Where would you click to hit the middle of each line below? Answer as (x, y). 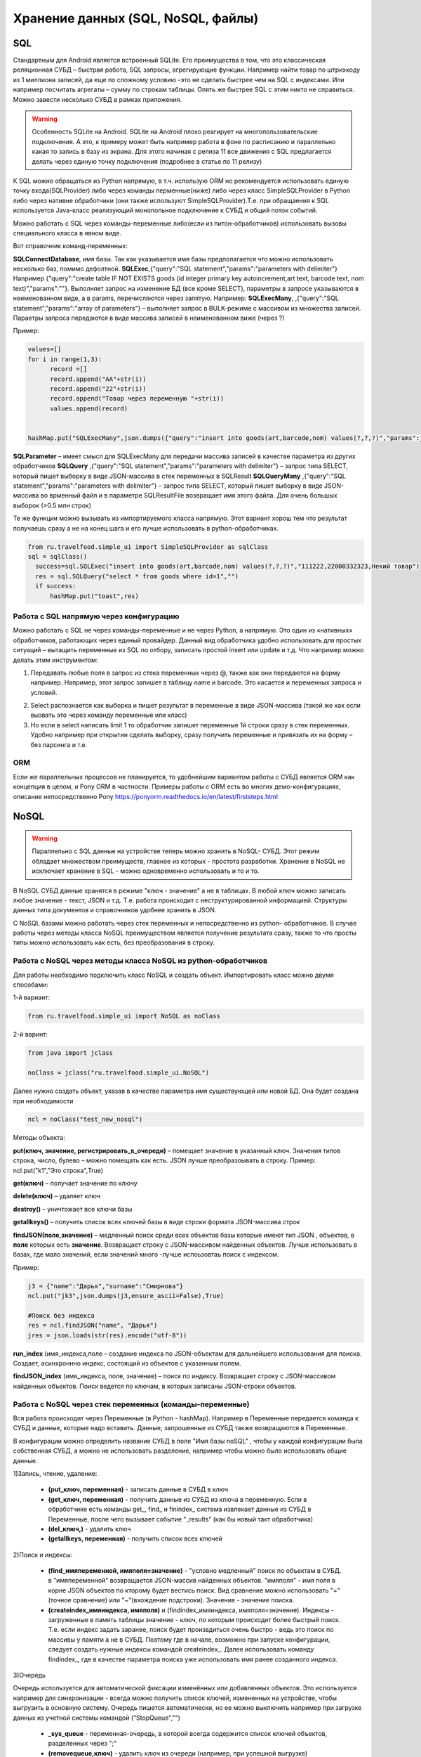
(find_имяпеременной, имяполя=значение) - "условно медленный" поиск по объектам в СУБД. (195, 1571)
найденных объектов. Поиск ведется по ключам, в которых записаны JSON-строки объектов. (155, 1386)
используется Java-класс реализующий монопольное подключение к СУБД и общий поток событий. (165, 210)
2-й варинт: (31, 1035)
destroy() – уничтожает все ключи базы (73, 1209)
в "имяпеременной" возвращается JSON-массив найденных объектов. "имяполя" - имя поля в (192, 1581)
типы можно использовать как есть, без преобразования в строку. (114, 942)
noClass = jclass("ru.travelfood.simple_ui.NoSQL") (119, 1073)
